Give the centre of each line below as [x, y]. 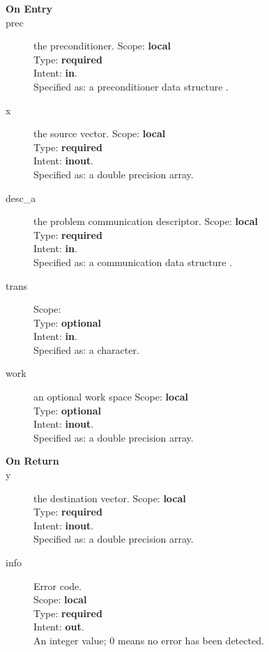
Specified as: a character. [86, 349]
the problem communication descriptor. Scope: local [146, 221]
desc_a [21, 197]
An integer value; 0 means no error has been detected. [149, 640]
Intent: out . [59, 627]
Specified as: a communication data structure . [133, 262]
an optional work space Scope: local [111, 397]
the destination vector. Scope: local [110, 498]
